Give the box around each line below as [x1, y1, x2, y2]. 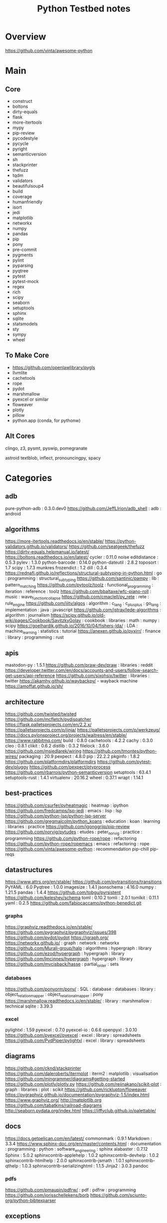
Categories [5, 472, 52, 484]
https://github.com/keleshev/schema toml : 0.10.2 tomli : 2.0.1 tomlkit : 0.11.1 [5, 895, 159, 901]
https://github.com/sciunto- [90, 1192, 147, 1198]
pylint [12, 257, 24, 263]
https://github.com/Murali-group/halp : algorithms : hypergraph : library [5, 945, 152, 951]
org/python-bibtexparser [5, 1197, 56, 1203]
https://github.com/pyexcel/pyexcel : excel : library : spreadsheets [5, 1032, 141, 1038]
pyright [12, 146, 27, 152]
